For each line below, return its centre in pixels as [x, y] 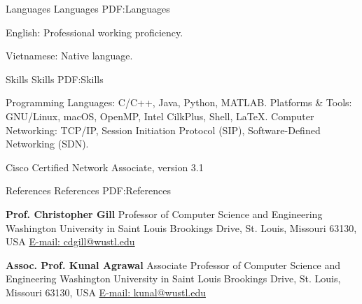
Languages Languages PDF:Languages [88, 8]
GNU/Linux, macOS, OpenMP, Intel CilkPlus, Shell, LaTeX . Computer [160, 116]
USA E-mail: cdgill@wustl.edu [70, 241]
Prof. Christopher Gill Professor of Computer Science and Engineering [164, 213]
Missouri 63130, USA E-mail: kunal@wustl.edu [106, 292]
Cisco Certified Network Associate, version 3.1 [105, 167]
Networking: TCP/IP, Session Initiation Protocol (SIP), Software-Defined [163, 130]
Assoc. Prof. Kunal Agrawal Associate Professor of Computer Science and [173, 265]
